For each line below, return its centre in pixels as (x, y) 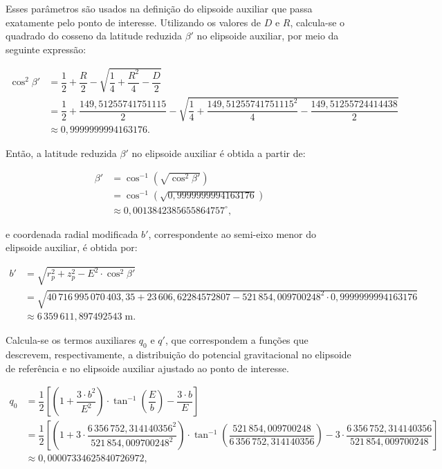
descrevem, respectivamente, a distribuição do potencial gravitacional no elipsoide (178, 354)
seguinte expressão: (46, 49)
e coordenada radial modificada (72, 233)
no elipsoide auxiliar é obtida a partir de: (219, 153)
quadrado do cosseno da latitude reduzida (94, 36)
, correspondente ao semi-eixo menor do (232, 233)
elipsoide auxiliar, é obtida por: (72, 247)
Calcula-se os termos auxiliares (71, 340)
